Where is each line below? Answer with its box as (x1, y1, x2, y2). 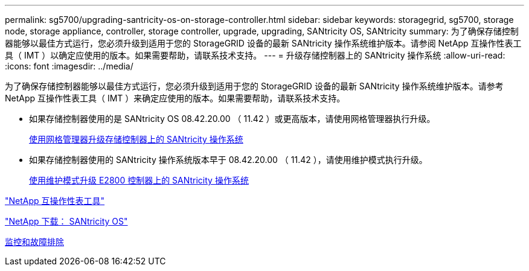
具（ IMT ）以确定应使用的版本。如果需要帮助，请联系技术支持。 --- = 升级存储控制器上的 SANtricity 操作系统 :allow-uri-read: (5, 50, 505, 60)
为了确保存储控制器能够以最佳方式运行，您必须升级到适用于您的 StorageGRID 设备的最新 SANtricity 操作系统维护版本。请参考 (5, 81, 504, 91)
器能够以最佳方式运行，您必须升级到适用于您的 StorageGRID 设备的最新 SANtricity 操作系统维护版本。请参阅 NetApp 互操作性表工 (5, 38, 522, 48)
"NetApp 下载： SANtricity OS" (5, 216, 128, 226)
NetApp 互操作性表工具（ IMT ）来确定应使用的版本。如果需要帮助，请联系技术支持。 (5, 93, 345, 103)
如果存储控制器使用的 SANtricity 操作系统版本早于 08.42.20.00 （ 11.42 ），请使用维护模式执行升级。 (29, 155, 428, 165)
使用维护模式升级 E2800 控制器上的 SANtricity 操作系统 (29, 175, 249, 185)
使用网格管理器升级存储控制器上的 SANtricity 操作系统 (29, 134, 243, 144)
